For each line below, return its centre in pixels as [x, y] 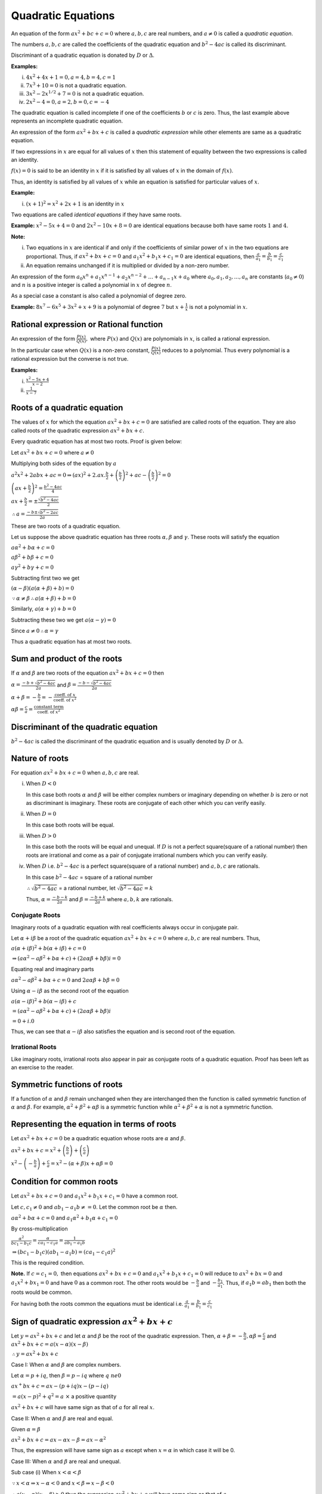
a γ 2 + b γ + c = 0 [32, 567]
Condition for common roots [65, 1182]
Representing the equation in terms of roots [94, 1124]
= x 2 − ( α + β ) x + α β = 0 [82, 1163]
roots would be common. [42, 1292]
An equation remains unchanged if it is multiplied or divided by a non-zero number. [128, 265]
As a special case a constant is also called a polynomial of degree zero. [99, 296]
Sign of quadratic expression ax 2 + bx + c [92, 1321]
